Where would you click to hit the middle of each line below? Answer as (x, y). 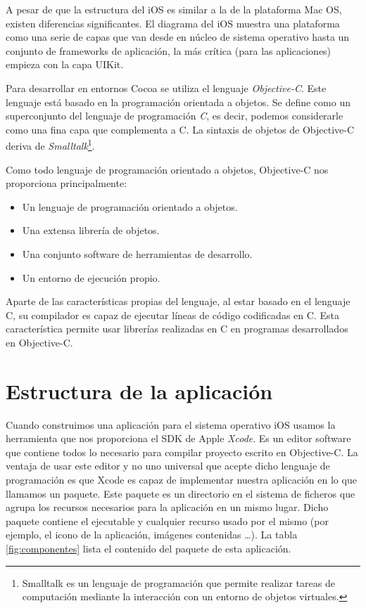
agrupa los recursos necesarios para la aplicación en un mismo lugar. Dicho (167, 507)
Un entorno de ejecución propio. (91, 277)
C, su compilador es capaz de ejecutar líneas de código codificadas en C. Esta (172, 315)
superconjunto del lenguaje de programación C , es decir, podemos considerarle (175, 116)
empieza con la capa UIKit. (65, 64)
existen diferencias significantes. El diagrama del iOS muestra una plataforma (173, 23)
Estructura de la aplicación (139, 390)
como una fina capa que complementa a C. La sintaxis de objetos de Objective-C (180, 129)
